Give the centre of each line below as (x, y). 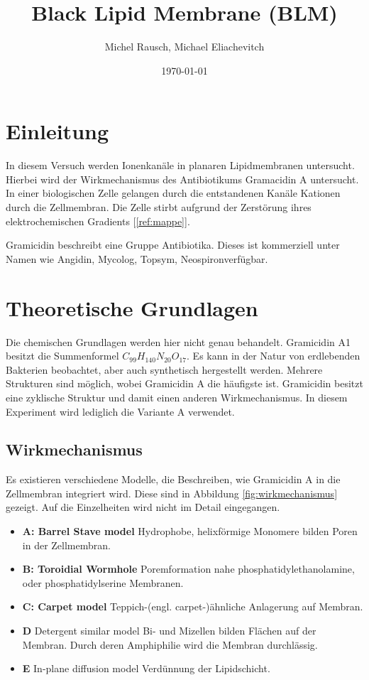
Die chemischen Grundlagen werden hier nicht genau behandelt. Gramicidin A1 (178, 341)
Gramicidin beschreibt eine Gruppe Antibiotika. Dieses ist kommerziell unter (173, 245)
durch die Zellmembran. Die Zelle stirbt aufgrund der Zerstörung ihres (159, 207)
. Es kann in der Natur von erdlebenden (274, 356)
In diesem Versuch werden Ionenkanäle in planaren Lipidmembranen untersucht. (180, 165)
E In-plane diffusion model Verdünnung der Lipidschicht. (146, 668)
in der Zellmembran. (66, 545)
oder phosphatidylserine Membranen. (103, 582)
